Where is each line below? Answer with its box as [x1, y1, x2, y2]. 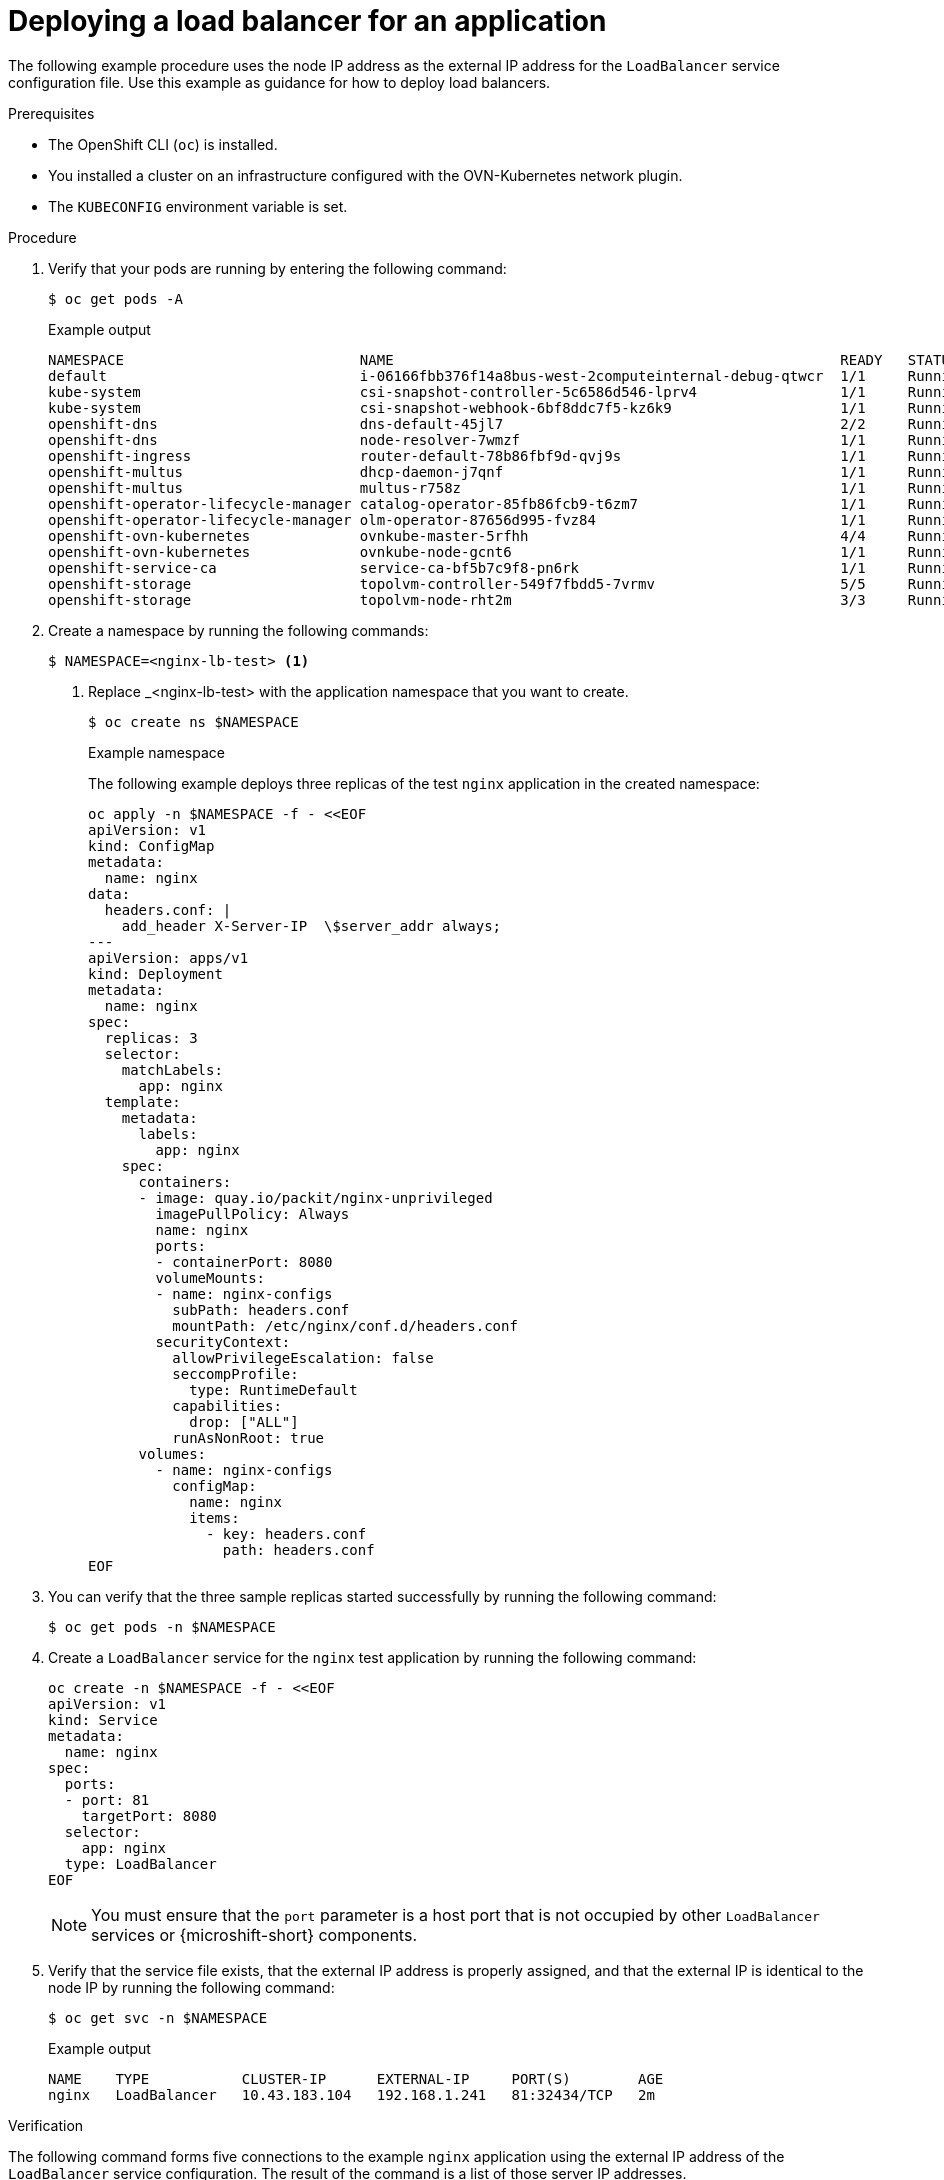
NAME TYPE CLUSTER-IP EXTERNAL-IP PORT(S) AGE [48, 2070, 664, 2087]
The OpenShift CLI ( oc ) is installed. [48, 135, 278, 153]
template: [104, 1093, 181, 1110]
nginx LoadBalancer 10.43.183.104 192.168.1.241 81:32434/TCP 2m [48, 2086, 655, 2103]
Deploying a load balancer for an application [8, 4, 607, 38]
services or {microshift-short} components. [91, 1924, 417, 1945]
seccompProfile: [172, 1365, 299, 1382]
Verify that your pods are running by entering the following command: [48, 259, 507, 277]
